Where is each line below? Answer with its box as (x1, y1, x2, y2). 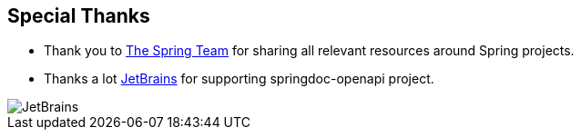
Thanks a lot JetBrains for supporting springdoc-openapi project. (44, 71, 434, 87)
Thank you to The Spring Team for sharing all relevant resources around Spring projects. (44, 43, 575, 59)
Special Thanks (7, 5, 150, 27)
